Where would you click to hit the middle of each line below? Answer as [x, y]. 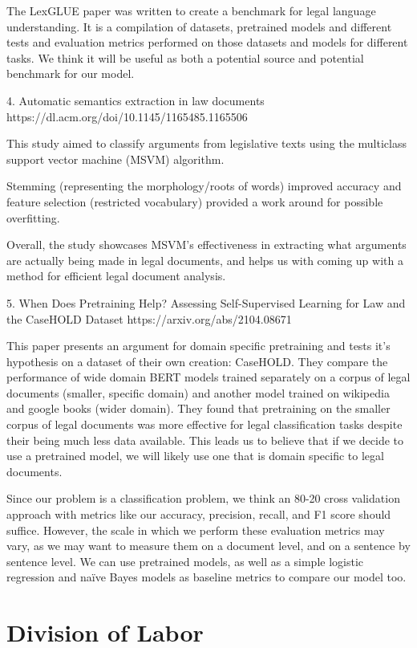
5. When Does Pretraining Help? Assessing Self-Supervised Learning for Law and [206, 302]
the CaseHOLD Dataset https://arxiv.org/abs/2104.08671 [149, 318]
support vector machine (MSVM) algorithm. [115, 159]
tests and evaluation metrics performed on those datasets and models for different [207, 42]
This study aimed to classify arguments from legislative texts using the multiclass [206, 143]
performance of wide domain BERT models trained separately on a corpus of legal [208, 377]
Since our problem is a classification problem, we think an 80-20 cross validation [203, 498]
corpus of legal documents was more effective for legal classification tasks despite [204, 424]
